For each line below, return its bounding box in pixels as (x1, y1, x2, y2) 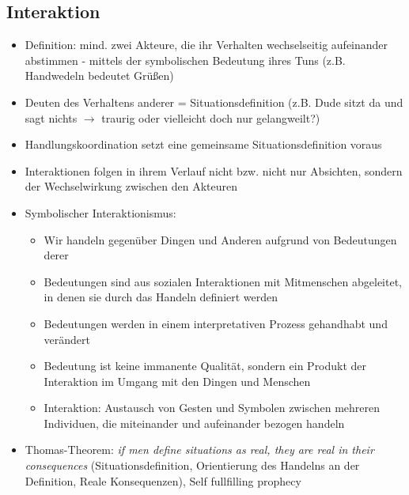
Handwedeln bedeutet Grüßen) (25, 67, 174, 84)
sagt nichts (25, 109, 78, 126)
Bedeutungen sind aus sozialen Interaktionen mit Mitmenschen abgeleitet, (44, 273, 403, 289)
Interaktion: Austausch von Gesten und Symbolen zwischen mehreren (44, 399, 381, 416)
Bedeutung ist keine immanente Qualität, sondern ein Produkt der (44, 357, 367, 374)
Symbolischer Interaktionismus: (25, 204, 176, 221)
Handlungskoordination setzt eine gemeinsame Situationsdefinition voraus (25, 136, 382, 153)
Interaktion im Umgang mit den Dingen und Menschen (44, 372, 311, 389)
